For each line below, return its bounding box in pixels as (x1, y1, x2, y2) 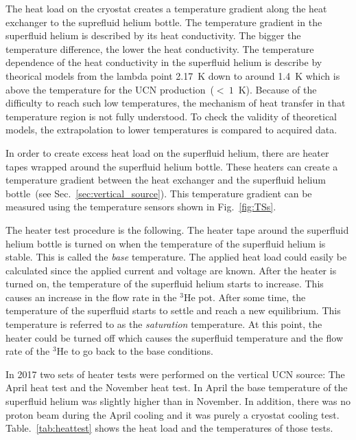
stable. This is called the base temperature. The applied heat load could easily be (5, 250, 347, 264)
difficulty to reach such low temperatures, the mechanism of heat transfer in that (5, 96, 346, 110)
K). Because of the (238, 82, 317, 96)
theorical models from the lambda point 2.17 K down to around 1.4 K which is (5, 68, 340, 82)
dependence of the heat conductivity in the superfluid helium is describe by (5, 55, 322, 69)
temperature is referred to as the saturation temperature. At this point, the (5, 317, 322, 331)
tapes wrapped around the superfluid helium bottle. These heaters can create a (5, 159, 338, 173)
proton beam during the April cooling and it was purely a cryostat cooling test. (5, 407, 340, 421)
